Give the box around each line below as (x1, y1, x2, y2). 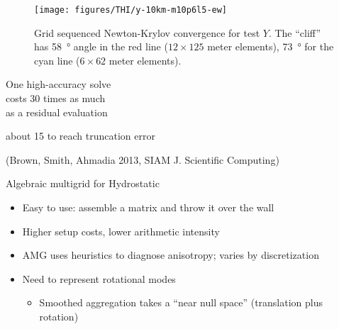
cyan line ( (34, 52, 80, 67)
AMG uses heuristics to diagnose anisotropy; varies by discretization (22, 247, 319, 262)
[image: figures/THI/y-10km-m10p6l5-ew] (34, 5, 228, 15)
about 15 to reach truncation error (6, 128, 155, 143)
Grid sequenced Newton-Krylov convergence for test (34, 25, 260, 40)
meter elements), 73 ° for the (207, 39, 334, 54)
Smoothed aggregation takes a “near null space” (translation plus (39, 295, 323, 310)
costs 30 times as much (6, 91, 106, 106)
